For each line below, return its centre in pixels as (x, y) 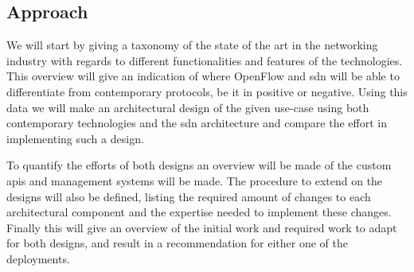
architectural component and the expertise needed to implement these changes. (199, 212)
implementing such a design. (75, 138)
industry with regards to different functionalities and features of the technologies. (205, 60)
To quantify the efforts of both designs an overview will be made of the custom (199, 165)
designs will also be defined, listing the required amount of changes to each (189, 196)
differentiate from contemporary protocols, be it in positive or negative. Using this (207, 91)
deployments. (38, 258)
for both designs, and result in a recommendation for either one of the (178, 243)
